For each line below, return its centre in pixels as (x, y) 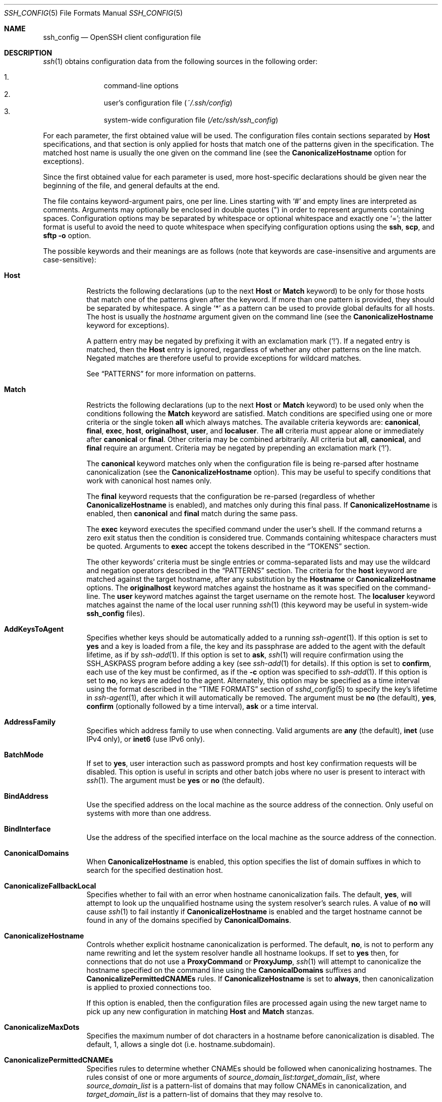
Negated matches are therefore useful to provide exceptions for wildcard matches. (224, 358)
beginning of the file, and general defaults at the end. (131, 185)
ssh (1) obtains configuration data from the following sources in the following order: (180, 61)
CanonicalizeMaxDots (42, 1027)
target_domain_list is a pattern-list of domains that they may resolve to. (205, 1094)
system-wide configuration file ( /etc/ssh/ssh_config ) (191, 120)
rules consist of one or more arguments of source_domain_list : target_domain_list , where (233, 1077)
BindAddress (26, 796)
